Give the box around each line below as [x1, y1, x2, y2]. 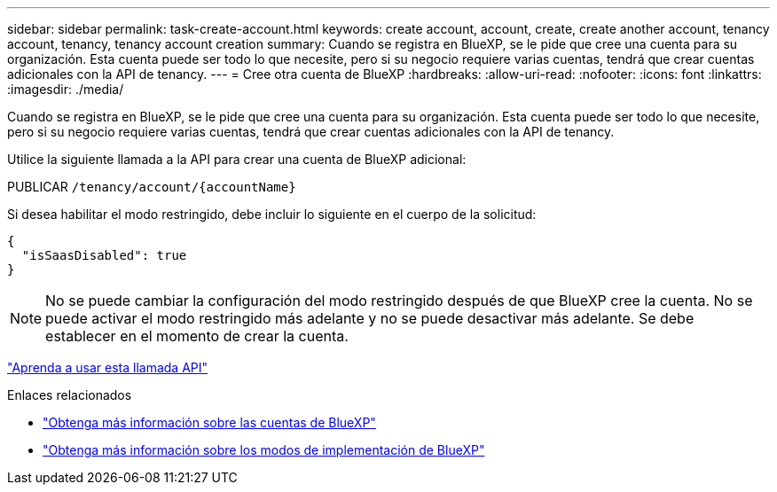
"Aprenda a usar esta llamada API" [7, 360, 208, 375]
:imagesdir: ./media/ [7, 82, 124, 97]
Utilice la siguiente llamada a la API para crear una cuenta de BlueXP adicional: [7, 152, 467, 167]
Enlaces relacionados [7, 387, 132, 402]
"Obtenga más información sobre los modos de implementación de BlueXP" [43, 442, 485, 457]
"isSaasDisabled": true [21, 248, 187, 262]
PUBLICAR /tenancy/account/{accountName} [7, 179, 296, 194]
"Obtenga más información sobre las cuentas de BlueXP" [43, 415, 376, 430]
